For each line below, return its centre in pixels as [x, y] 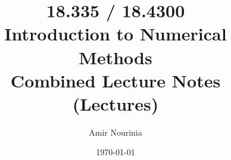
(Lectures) [115, 103]
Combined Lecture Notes [115, 80]
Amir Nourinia [115, 132]
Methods [115, 57]
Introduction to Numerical [115, 34]
